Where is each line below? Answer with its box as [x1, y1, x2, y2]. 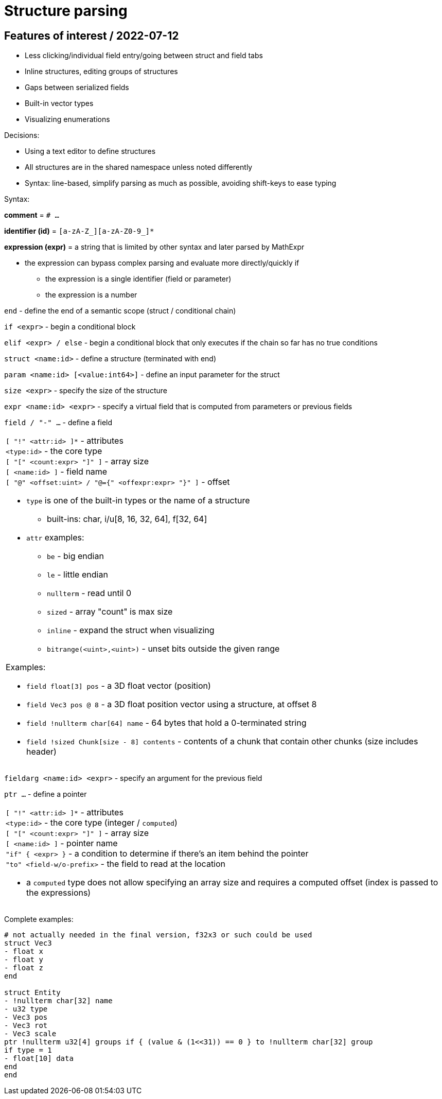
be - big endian [47, 551, 104, 562]
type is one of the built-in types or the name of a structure [26, 495, 250, 506]
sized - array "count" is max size [47, 606, 173, 617]
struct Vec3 [4, 939, 52, 948]
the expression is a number [45, 290, 137, 300]
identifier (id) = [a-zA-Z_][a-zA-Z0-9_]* [4, 226, 154, 236]
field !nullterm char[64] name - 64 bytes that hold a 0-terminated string [26, 718, 307, 728]
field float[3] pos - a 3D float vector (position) [26, 681, 211, 691]
